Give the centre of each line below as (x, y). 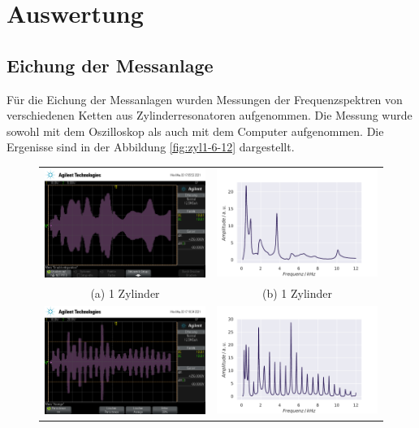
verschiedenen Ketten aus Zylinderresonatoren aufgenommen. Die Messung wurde (209, 115)
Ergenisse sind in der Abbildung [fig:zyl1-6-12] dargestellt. (151, 147)
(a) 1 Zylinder (125, 293)
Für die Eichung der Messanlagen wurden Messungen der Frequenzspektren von (205, 99)
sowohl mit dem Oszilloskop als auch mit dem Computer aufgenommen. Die (195, 131)
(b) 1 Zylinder (297, 293)
